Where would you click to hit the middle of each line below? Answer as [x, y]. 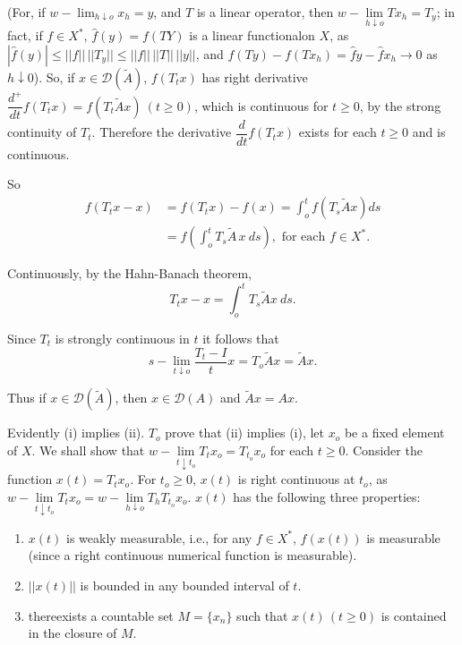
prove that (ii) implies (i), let [245, 433]
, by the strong [400, 105]
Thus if [27, 398]
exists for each [338, 132]
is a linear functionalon [252, 35]
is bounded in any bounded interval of [184, 586]
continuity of [42, 132]
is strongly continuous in [122, 338]
